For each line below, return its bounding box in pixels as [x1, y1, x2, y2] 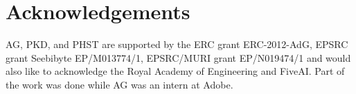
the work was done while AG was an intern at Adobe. [6, 77, 233, 91]
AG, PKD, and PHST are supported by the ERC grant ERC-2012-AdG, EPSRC [6, 37, 348, 51]
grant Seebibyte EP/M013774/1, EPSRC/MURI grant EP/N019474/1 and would [6, 50, 351, 64]
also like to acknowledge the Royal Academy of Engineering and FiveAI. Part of [6, 64, 345, 78]
